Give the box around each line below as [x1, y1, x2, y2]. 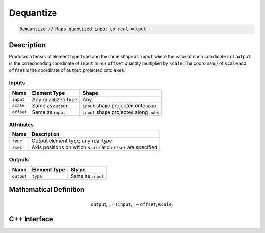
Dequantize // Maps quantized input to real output [19, 26, 147, 32]
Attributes [9, 121, 34, 128]
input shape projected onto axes [82, 102, 157, 109]
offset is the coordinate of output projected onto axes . [9, 67, 126, 73]
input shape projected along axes [82, 108, 159, 115]
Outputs [9, 156, 29, 163]
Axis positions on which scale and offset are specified [31, 144, 158, 151]
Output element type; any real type [31, 137, 112, 144]
